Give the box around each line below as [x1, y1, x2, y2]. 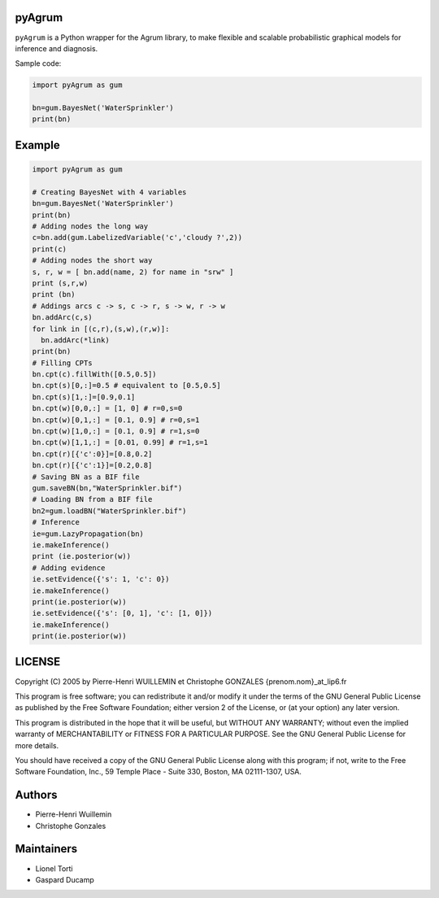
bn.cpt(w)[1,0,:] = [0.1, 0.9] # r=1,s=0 [32, 427, 200, 436]
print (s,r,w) [32, 278, 89, 288]
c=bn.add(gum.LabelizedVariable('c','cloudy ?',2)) [32, 233, 243, 242]
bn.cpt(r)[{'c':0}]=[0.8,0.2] [32, 449, 153, 459]
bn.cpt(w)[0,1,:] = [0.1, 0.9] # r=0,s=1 [32, 415, 200, 425]
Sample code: [15, 59, 62, 68]
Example [15, 138, 60, 152]
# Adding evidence [32, 563, 106, 573]
